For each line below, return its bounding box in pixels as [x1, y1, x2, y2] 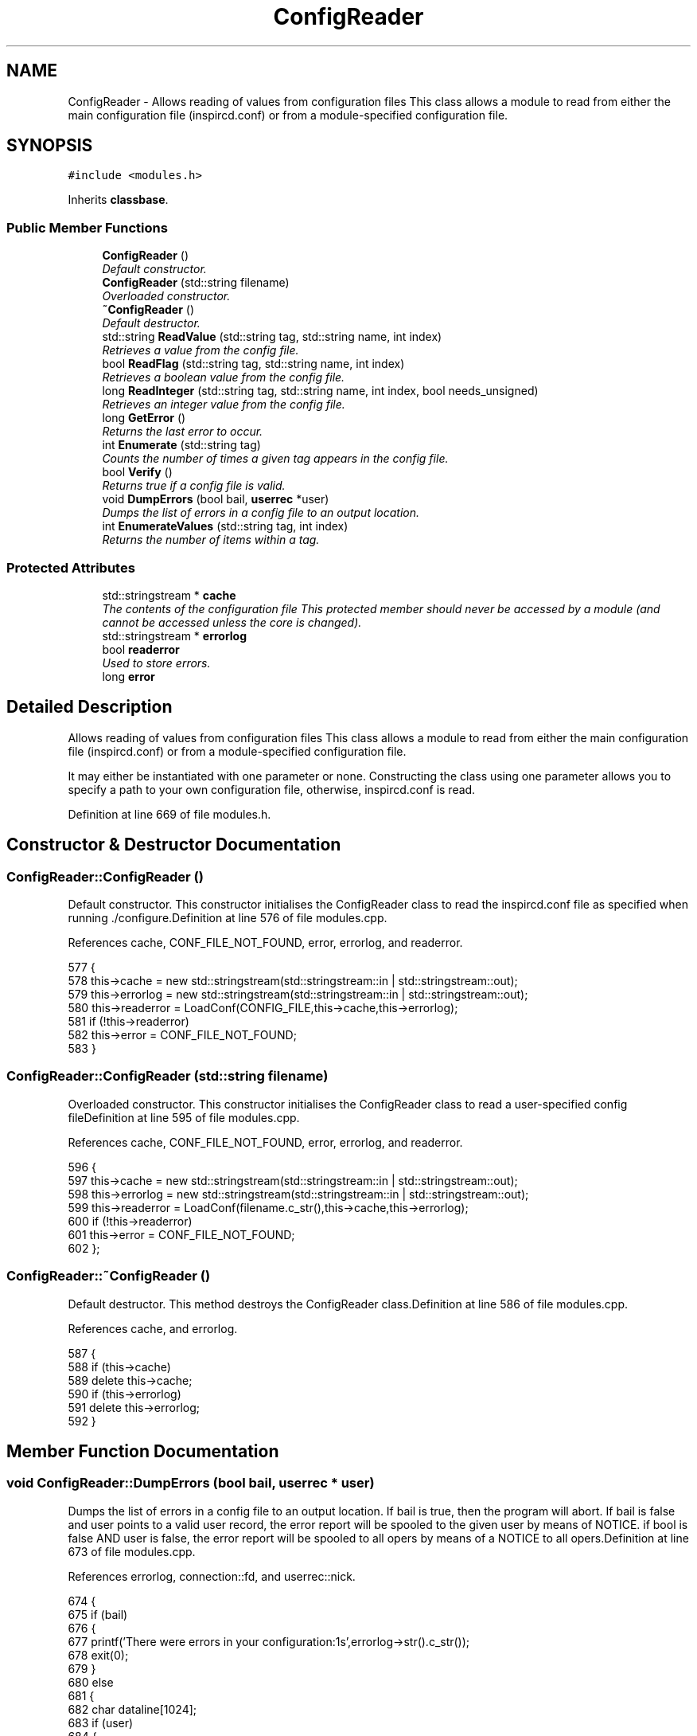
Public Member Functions [6, 219, 168, 236]
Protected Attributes [6, 559, 135, 576]
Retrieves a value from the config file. [102, 343, 299, 358]
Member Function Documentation [6, 1441, 279, 1461]
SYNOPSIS [6, 135, 93, 156]
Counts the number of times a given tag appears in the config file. [102, 452, 449, 466]
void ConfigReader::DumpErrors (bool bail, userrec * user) [6, 1475, 375, 1492]
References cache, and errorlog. [68, 1321, 238, 1335]
